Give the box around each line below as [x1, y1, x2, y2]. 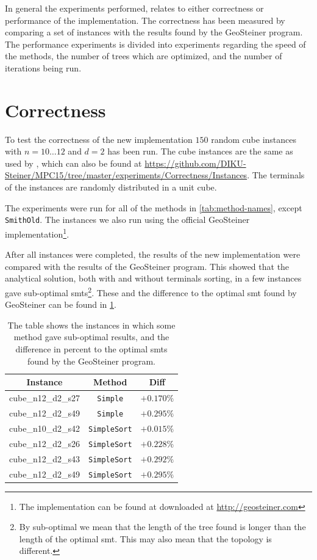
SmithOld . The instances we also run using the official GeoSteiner [5, 213, 250, 226]
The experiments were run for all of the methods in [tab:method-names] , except [5, 201, 302, 214]
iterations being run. [5, 61, 82, 74]
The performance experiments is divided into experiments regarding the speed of [5, 37, 306, 50]
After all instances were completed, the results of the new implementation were [5, 248, 301, 261]
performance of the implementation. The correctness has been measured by [5, 13, 285, 26]
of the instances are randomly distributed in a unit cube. [5, 181, 217, 194]
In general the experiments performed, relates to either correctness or [5, 2, 264, 14]
